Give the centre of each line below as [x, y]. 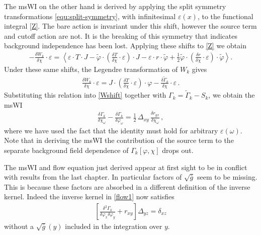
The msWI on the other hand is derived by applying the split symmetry [115, 6]
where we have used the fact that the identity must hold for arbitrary [111, 130]
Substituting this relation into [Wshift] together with [85, 95]
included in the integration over [114, 226]
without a [19, 226]
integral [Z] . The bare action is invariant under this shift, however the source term [130, 26]
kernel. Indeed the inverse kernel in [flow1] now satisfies [89, 197]
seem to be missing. [227, 177]
